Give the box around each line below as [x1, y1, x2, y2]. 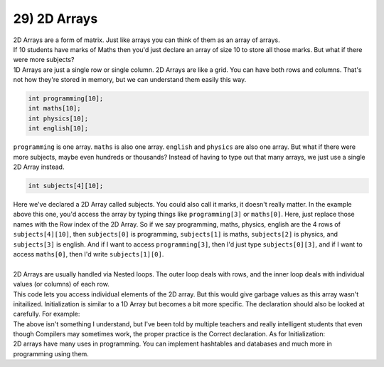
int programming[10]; [28, 95, 104, 103]
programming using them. [13, 349, 89, 358]
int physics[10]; [28, 114, 89, 123]
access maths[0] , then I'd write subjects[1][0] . [13, 249, 164, 258]
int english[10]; [28, 125, 89, 133]
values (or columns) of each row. [13, 280, 110, 289]
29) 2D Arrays [13, 11, 98, 26]
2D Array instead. [13, 162, 65, 171]
